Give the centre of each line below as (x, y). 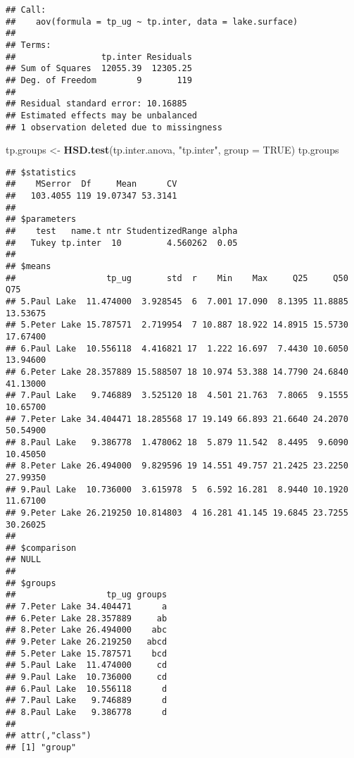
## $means (29, 267)
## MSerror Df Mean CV (91, 184)
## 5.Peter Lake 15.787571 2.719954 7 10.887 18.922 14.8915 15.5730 (177, 325)
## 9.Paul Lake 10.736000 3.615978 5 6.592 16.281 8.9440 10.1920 (177, 489)
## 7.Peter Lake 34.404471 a (87, 607)
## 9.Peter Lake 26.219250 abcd (87, 642)
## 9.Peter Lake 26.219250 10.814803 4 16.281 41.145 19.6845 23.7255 (177, 512)
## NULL (24, 560)
